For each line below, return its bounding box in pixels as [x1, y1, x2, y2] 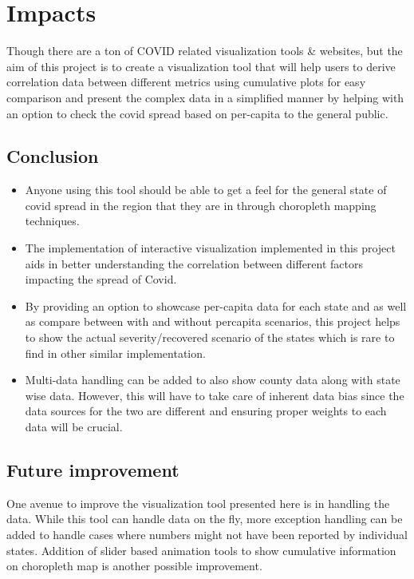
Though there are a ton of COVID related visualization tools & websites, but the [6, 42, 403, 59]
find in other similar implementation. [25, 344, 206, 361]
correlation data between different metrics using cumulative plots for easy [6, 73, 366, 90]
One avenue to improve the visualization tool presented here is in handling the [6, 494, 390, 511]
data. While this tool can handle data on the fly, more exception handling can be [6, 510, 403, 527]
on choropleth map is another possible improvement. [6, 557, 262, 574]
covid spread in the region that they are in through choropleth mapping [25, 196, 377, 213]
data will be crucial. [25, 418, 123, 435]
